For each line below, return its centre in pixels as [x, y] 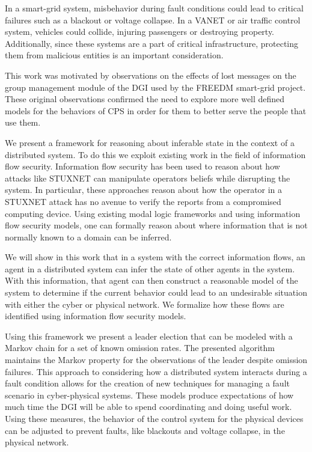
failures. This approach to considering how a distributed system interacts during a [156, 371]
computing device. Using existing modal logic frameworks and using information [153, 213]
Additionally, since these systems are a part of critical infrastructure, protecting [152, 43]
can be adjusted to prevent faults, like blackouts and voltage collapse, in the [145, 430]
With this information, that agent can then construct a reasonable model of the [151, 280]
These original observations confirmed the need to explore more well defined [145, 99]
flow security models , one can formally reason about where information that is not [156, 225]
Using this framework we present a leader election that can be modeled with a [149, 336]
